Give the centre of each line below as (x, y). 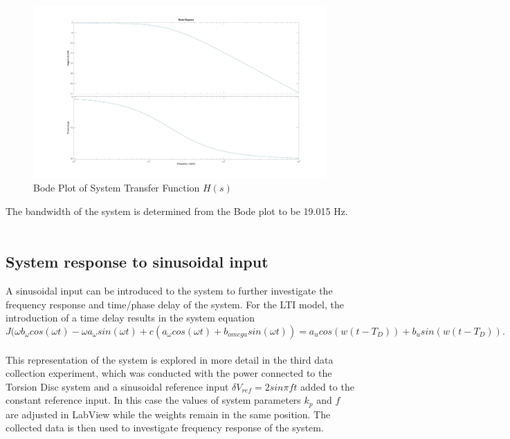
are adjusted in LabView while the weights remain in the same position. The (168, 414)
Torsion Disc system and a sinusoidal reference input (117, 386)
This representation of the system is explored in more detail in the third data (170, 359)
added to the (327, 386)
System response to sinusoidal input (137, 262)
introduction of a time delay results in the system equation (130, 318)
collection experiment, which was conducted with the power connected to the (169, 373)
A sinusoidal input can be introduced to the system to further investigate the (169, 291)
